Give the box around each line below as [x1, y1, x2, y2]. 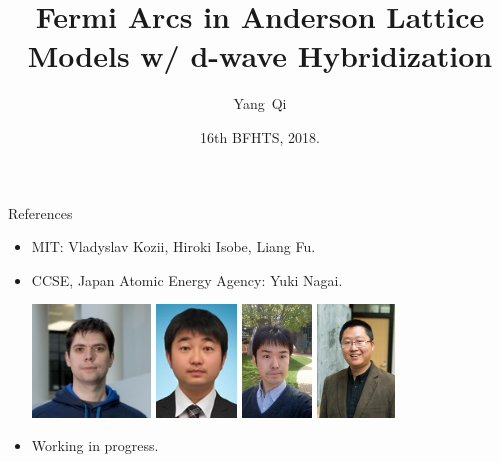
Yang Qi [233, 93, 287, 114]
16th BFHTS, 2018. [200, 126, 320, 147]
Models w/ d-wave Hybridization [27, 35, 493, 76]
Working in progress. [31, 435, 159, 456]
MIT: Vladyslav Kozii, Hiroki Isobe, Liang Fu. [31, 236, 316, 257]
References [8, 202, 73, 223]
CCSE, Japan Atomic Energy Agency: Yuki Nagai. [31, 269, 343, 290]
